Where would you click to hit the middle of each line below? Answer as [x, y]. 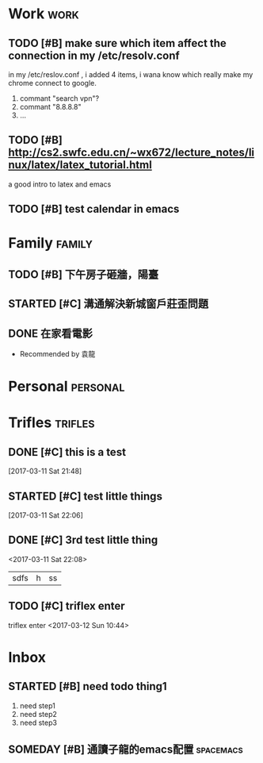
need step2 [38, 714]
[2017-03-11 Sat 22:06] [46, 515]
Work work [44, 14]
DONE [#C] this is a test [67, 452]
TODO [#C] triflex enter [67, 606]
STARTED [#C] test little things [85, 496]
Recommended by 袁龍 [57, 353]
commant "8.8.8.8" [50, 107]
